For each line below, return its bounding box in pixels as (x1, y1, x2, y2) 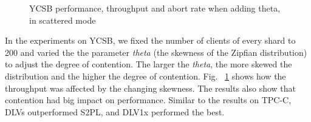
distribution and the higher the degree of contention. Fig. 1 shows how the (5, 69, 286, 82)
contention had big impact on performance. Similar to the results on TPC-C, (5, 93, 292, 106)
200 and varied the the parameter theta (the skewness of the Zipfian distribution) (5, 46, 307, 58)
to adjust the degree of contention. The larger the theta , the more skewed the (5, 58, 292, 70)
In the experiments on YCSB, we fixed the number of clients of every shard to (5, 34, 296, 47)
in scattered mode (29, 13, 96, 26)
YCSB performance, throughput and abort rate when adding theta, (29, 2, 281, 14)
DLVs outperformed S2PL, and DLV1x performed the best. (5, 105, 225, 118)
